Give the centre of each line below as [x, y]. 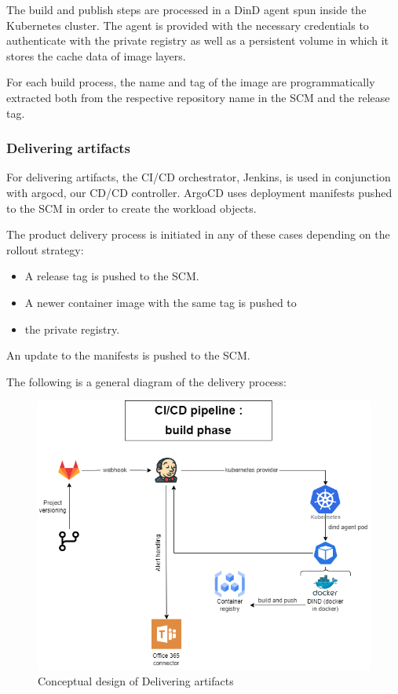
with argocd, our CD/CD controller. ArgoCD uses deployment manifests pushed [199, 192]
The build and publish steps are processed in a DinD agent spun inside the [186, 9]
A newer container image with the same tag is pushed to [161, 302]
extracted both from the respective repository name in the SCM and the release [198, 97]
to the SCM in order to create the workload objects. [131, 208]
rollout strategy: [45, 249]
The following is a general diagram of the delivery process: [146, 381]
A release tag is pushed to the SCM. [112, 276]
